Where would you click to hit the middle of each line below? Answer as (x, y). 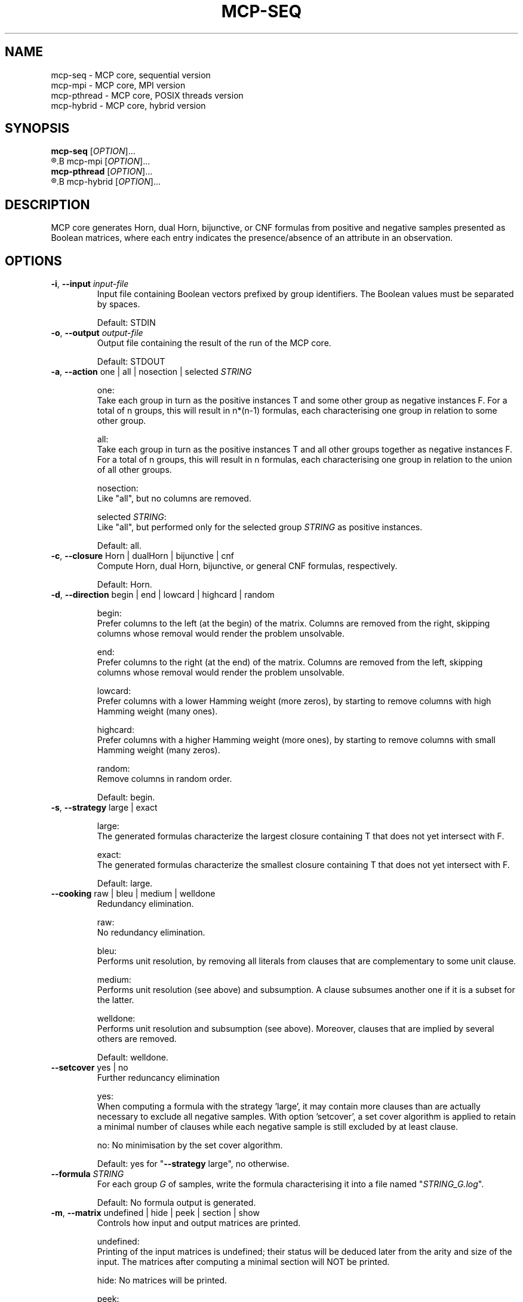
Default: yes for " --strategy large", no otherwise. (193, 1164)
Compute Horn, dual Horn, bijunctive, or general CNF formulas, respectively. (247, 566)
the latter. (116, 1000)
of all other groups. (134, 470)
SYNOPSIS (37, 129)
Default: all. (119, 546)
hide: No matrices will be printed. (162, 1280)
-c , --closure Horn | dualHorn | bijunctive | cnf (142, 556)
